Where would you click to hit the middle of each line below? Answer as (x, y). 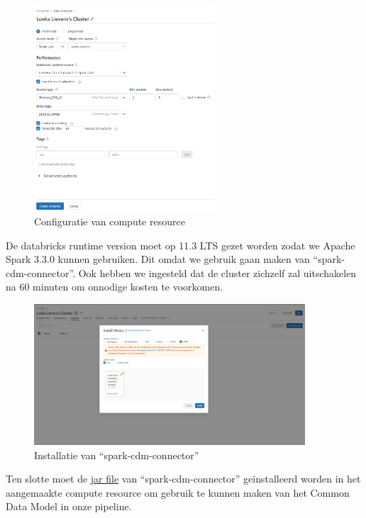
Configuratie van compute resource (110, 221)
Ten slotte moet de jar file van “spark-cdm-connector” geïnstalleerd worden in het (183, 479)
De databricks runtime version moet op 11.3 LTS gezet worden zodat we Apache (181, 245)
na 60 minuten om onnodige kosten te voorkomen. (115, 287)
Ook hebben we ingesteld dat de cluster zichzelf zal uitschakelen (217, 272)
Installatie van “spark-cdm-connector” (117, 455)
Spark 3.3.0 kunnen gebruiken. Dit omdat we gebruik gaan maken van (158, 259)
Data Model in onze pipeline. (69, 506)
